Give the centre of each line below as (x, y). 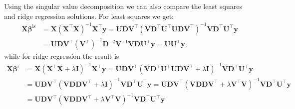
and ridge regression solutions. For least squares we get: (89, 16)
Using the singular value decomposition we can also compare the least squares (123, 6)
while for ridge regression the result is (62, 56)
